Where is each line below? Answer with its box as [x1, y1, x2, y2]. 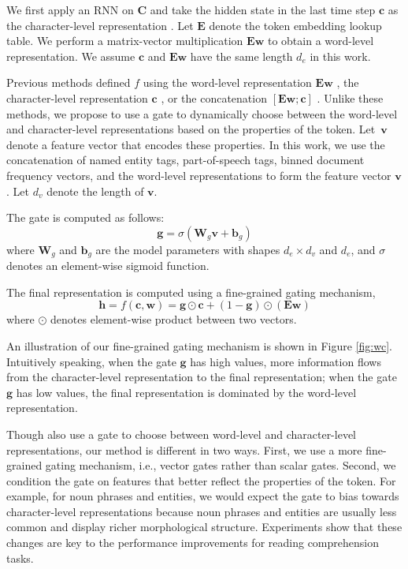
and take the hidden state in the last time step [150, 2, 376, 17]
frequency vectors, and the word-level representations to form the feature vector [6, 167, 391, 183]
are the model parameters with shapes [95, 241, 280, 257]
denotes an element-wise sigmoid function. [6, 257, 210, 274]
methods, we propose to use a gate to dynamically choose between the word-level [6, 105, 398, 122]
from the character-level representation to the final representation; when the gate [6, 369, 397, 385]
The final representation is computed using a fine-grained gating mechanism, [6, 283, 376, 300]
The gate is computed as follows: [6, 209, 165, 226]
